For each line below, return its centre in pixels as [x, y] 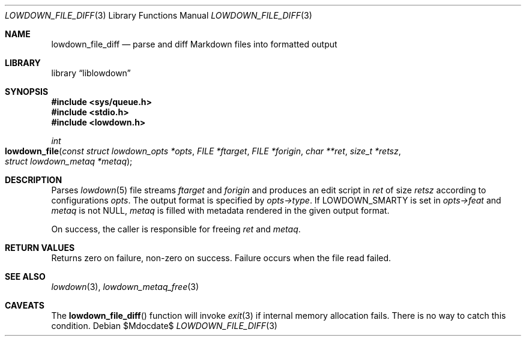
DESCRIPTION [34, 180]
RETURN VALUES [40, 248]
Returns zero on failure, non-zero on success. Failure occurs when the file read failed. [221, 258]
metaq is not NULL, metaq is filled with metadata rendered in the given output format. [220, 210]
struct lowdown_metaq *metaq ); [69, 161]
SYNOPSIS [27, 92]
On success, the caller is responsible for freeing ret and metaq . [176, 229]
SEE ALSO [25, 276]
